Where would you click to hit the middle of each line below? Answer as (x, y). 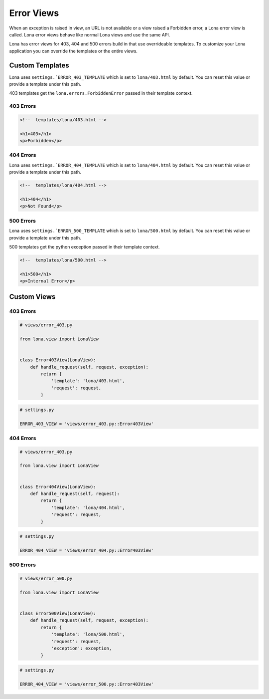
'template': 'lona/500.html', (88, 634)
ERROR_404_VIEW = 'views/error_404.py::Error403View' (87, 550)
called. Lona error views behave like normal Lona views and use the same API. (90, 34)
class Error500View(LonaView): (58, 613)
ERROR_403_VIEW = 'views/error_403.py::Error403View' (87, 424)
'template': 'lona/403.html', (88, 381)
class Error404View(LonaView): (58, 487)
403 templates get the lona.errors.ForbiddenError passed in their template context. (101, 93)
